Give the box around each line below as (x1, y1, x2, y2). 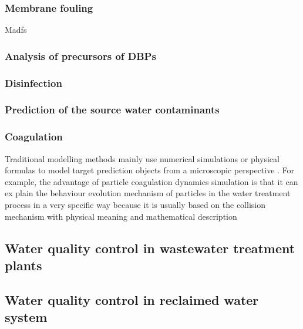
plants (5, 256, 42, 274)
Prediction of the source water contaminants (5, 102, 220, 117)
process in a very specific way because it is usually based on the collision (5, 198, 265, 210)
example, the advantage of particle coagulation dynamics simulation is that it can (5, 175, 298, 187)
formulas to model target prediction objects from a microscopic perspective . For (5, 164, 295, 176)
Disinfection (5, 75, 62, 90)
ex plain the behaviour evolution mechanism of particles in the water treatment (5, 187, 291, 199)
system (5, 308, 48, 326)
